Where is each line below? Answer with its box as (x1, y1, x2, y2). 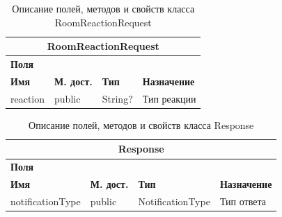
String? (102, 91, 133, 105)
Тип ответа (219, 193, 266, 208)
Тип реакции (142, 91, 196, 105)
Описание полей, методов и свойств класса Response (29, 117, 254, 132)
